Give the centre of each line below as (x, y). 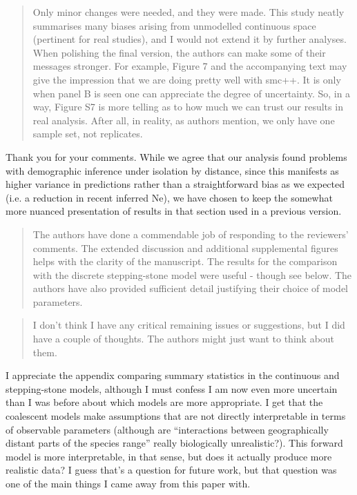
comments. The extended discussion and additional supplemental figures (185, 247)
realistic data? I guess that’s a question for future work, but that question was (171, 470)
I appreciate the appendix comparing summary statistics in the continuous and (173, 375)
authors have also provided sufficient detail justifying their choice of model (191, 288)
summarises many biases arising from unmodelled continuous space (174, 25)
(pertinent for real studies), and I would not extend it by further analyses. (190, 39)
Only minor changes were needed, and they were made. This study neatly (189, 12)
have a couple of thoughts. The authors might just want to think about (184, 339)
